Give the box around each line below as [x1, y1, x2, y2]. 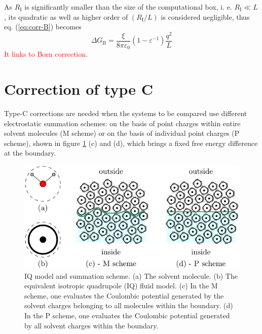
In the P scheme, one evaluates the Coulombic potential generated [24, 310, 230, 320]
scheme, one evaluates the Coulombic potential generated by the [24, 290, 224, 301]
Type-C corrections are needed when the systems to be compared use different [4, 108, 247, 119]
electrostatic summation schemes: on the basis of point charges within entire [4, 118, 241, 128]
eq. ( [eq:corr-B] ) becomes [4, 21, 82, 32]
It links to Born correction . [4, 49, 88, 59]
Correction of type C [4, 79, 153, 99]
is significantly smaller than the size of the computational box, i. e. [24, 2, 232, 12]
